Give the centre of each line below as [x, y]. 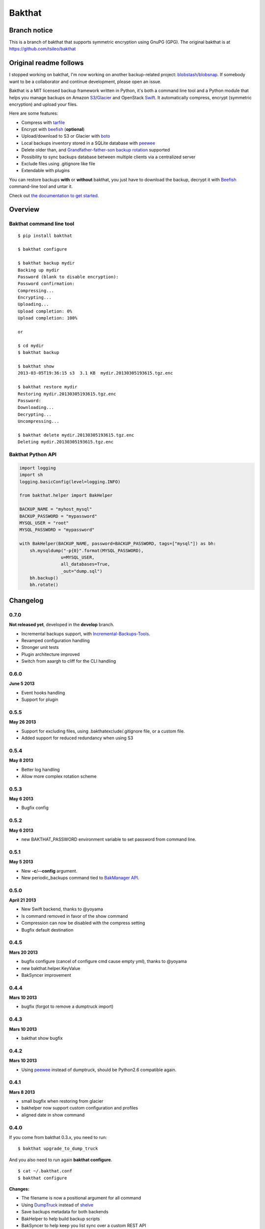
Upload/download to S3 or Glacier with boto [66, 136]
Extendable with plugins [46, 171]
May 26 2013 [23, 722]
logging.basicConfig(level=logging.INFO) [70, 482]
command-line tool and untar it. [41, 186]
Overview [24, 210]
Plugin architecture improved [51, 654]
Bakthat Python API [33, 455]
